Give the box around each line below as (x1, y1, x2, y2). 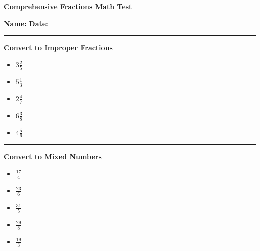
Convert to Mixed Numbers (4, 151, 102, 162)
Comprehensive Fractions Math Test (4, 1, 132, 11)
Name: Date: (4, 18, 48, 28)
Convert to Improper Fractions (4, 42, 113, 53)
